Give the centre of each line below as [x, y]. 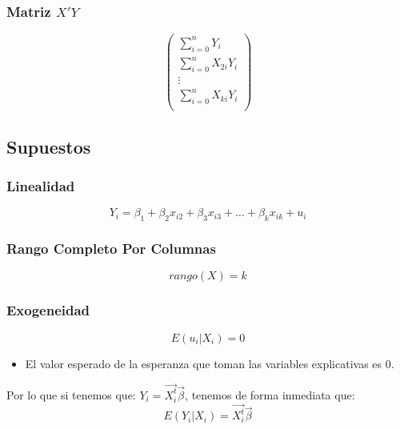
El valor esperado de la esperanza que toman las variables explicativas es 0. [210, 363]
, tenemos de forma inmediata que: [270, 394]
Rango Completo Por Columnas [111, 249]
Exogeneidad [48, 310]
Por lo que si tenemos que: [71, 394]
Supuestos [49, 146]
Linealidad [41, 186]
